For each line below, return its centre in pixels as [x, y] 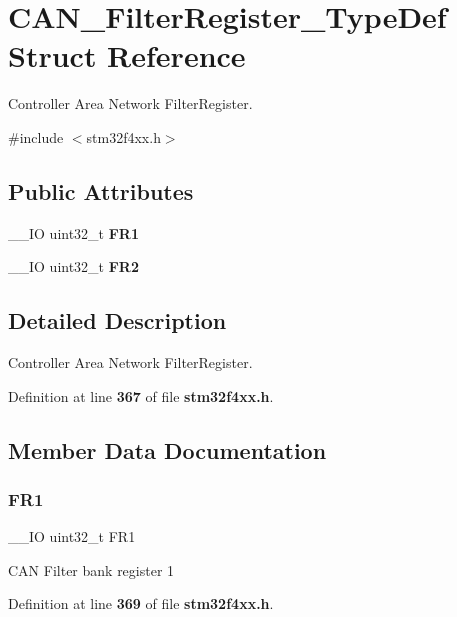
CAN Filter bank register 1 [91, 569]
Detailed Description [117, 320]
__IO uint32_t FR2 [74, 266]
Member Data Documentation [167, 449]
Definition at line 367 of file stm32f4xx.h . [141, 395]
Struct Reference [127, 55]
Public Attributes [101, 190]
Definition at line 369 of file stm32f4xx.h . [141, 603]
